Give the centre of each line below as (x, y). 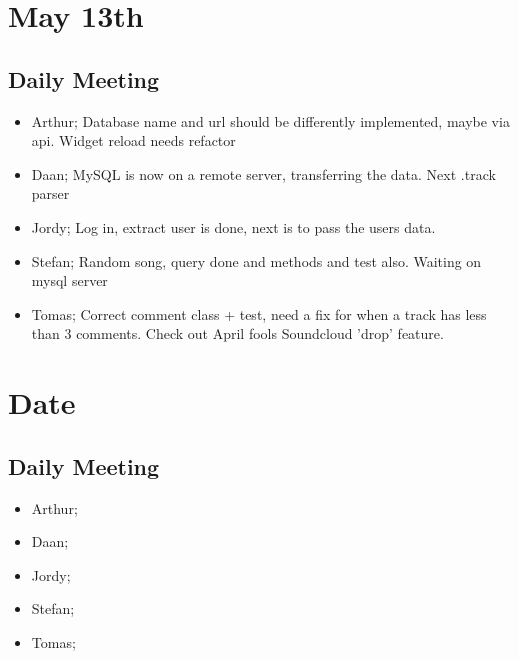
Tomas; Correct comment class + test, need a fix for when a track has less (259, 313)
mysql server (69, 280)
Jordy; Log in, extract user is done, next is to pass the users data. (233, 226)
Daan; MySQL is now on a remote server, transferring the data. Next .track (263, 173)
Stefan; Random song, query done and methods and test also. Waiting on (256, 260)
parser (50, 193)
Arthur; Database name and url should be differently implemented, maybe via (270, 120)
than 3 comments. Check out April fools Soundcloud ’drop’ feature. (237, 333)
